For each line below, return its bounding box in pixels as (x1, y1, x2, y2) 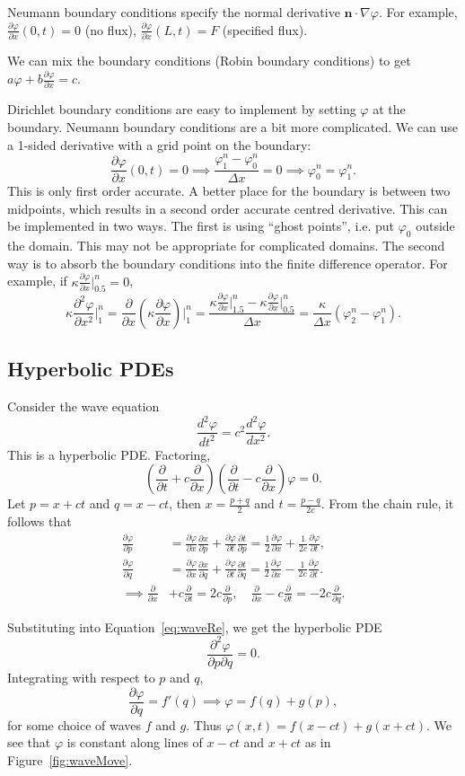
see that (7, 733, 51, 752)
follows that (7, 512, 72, 531)
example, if (7, 271, 67, 290)
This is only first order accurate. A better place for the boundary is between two (7, 181, 451, 200)
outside (416, 216, 455, 235)
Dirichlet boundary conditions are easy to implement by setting (7, 100, 356, 119)
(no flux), (84, 20, 136, 39)
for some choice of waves (7, 715, 142, 734)
